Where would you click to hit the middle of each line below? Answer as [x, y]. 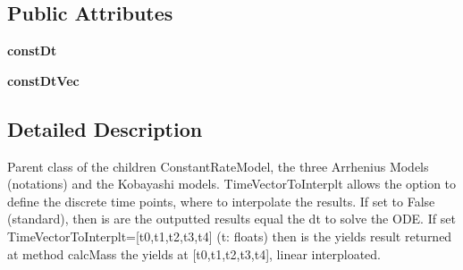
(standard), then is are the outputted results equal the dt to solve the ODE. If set [231, 219]
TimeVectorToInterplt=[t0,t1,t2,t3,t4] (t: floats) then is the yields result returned [230, 236]
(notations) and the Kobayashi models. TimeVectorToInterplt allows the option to [232, 184]
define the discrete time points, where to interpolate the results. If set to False [221, 201]
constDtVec [43, 80]
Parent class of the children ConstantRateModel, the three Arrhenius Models [218, 166]
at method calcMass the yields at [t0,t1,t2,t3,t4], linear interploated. [194, 253]
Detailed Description [105, 128]
